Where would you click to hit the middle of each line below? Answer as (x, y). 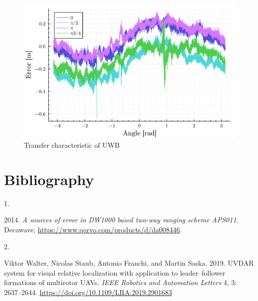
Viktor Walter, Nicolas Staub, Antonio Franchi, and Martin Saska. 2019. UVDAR (129, 263)
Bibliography (49, 179)
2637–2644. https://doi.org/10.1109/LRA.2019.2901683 (88, 292)
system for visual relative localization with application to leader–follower (115, 272)
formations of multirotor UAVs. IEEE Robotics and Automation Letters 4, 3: (121, 282)
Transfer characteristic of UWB (72, 145)
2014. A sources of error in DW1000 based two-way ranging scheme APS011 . (121, 220)
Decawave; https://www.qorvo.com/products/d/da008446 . (93, 230)
